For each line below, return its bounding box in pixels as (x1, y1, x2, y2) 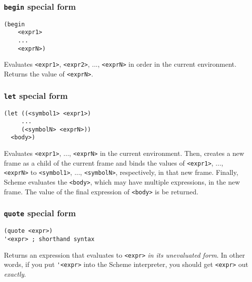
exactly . (4, 268, 26, 279)
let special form (4, 89, 68, 101)
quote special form (4, 207, 76, 219)
